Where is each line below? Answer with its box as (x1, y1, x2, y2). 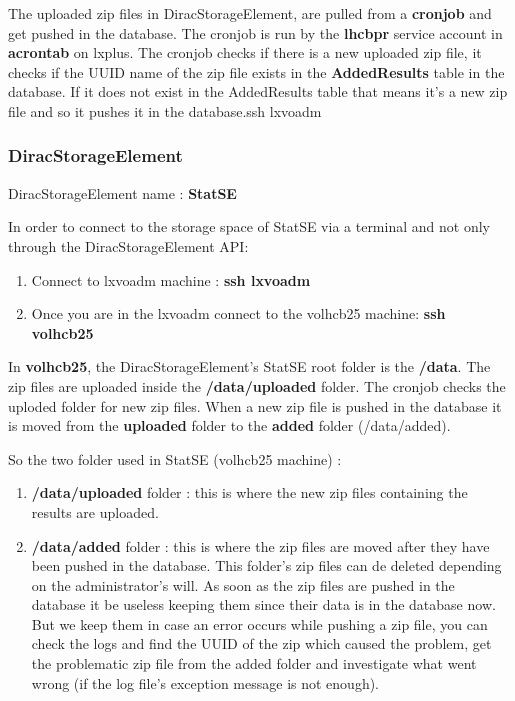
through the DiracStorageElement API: (8, 235, 249, 256)
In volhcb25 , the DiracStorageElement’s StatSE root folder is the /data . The (8, 356, 491, 377)
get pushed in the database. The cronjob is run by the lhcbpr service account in (8, 22, 503, 43)
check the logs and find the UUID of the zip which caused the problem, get (31, 633, 492, 654)
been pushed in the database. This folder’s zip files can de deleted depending (31, 555, 502, 576)
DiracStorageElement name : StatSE (8, 182, 237, 203)
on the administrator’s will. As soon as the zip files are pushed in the (31, 574, 455, 595)
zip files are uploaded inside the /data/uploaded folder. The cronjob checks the (8, 375, 506, 396)
